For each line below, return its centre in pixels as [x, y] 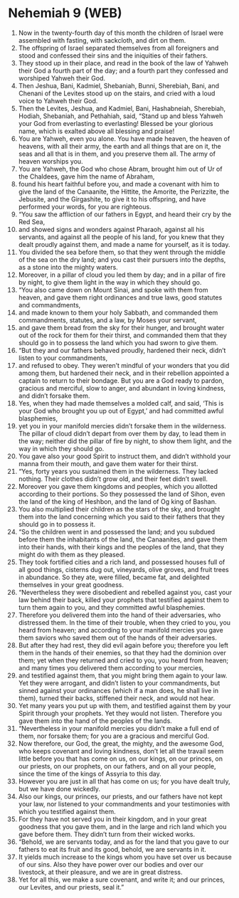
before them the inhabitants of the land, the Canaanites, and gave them [123, 539]
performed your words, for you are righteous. [85, 206]
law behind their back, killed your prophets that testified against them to [124, 600]
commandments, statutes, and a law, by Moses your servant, [107, 320]
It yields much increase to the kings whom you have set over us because [125, 857]
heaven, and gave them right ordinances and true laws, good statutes [120, 297]
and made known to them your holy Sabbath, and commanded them [118, 312]
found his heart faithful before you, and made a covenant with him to [119, 184]
